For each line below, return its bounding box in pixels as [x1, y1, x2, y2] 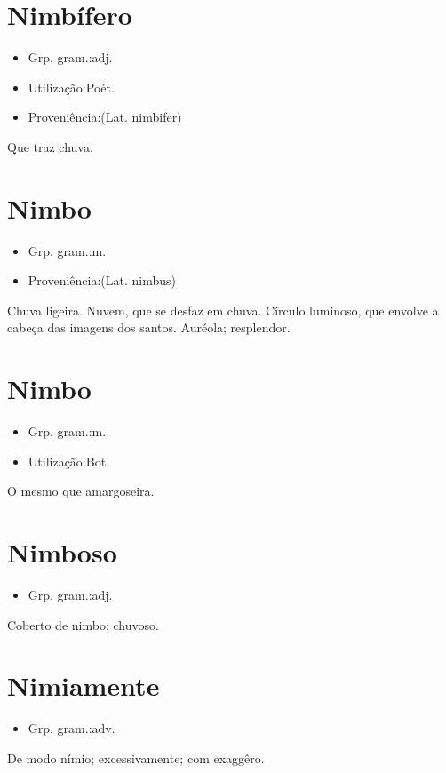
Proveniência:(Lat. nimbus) [28, 271, 176, 290]
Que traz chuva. [7, 137, 93, 155]
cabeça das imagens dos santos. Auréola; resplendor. [7, 318, 291, 337]
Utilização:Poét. [28, 77, 115, 96]
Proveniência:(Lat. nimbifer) [28, 108, 182, 126]
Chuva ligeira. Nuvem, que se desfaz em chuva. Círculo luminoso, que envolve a [7, 300, 439, 319]
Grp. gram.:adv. [28, 719, 115, 737]
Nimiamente [7, 667, 160, 704]
